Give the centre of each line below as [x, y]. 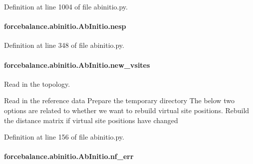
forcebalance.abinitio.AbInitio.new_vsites [77, 65]
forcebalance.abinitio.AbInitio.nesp [65, 26]
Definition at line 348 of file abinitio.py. [64, 45]
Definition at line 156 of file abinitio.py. [64, 137]
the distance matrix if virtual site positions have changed [91, 120]
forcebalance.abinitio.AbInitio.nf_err [69, 156]
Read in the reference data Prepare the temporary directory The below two [119, 100]
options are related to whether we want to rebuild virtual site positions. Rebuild [127, 110]
